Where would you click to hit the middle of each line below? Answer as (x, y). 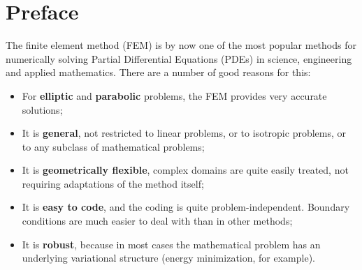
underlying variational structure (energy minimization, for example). (168, 258)
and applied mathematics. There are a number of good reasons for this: (158, 72)
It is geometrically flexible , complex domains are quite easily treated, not (185, 170)
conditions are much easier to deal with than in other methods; (157, 221)
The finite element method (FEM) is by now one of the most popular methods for (181, 45)
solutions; (42, 109)
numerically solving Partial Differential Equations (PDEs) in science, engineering (179, 58)
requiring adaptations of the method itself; (113, 183)
